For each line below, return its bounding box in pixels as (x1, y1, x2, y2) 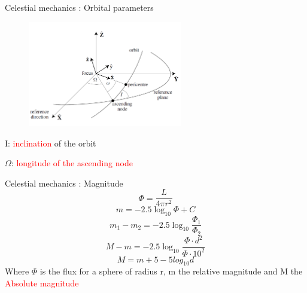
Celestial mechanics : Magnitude (5, 176, 123, 189)
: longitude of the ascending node (11, 157, 133, 169)
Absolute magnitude (5, 277, 79, 289)
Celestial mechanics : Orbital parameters (5, 1, 154, 13)
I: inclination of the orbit (5, 136, 96, 149)
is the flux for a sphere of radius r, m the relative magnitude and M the (39, 265, 303, 277)
